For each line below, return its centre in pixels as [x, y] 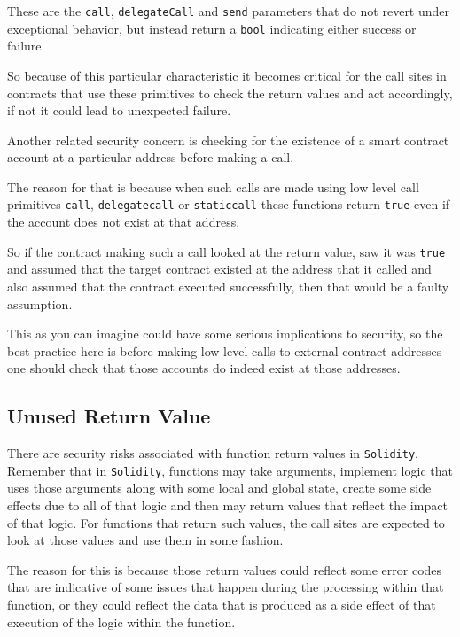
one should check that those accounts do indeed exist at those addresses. [204, 368]
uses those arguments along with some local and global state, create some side [219, 488]
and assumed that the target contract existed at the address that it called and [219, 269]
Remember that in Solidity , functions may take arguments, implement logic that [230, 470]
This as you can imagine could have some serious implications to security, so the [225, 334]
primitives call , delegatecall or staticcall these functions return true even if [229, 204]
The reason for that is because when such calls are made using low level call [213, 186]
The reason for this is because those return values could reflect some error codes [225, 569]
